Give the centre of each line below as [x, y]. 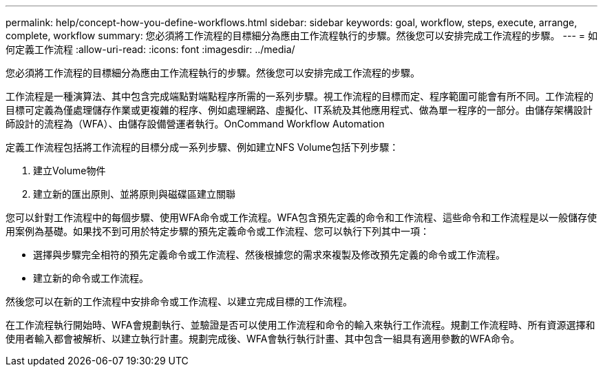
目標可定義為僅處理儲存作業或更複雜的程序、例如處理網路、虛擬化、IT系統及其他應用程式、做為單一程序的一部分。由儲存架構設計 [299, 110]
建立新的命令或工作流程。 [91, 278]
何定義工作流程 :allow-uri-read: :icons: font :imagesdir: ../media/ [150, 49]
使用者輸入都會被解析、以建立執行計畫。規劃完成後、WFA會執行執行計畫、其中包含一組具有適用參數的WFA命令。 [263, 339]
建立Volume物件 [70, 170]
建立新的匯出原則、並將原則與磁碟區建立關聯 [134, 194]
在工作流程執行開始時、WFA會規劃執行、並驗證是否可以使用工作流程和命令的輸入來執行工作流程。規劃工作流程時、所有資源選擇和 [300, 325]
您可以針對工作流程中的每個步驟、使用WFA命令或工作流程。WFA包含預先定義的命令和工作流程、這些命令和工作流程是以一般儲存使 [301, 217]
